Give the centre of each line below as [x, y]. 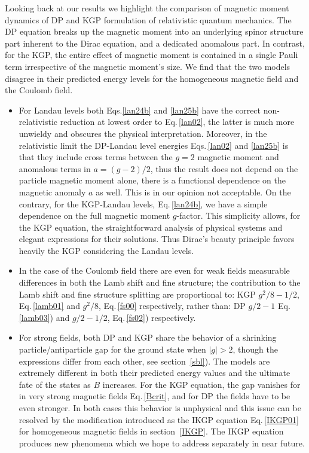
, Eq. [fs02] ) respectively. [152, 317]
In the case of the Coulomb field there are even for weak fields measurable [154, 270]
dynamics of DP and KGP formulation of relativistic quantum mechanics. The [148, 19]
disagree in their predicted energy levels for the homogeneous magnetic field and [152, 78]
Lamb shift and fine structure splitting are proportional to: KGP [137, 294]
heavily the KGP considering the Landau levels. [106, 250]
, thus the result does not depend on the [224, 168]
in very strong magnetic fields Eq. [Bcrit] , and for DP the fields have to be [154, 396]
